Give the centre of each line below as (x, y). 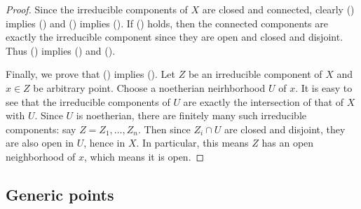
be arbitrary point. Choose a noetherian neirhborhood (149, 87)
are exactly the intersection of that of (264, 101)
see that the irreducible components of (88, 101)
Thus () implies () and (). (61, 50)
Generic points (60, 194)
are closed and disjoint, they (285, 129)
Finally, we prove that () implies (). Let (91, 74)
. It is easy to (324, 87)
